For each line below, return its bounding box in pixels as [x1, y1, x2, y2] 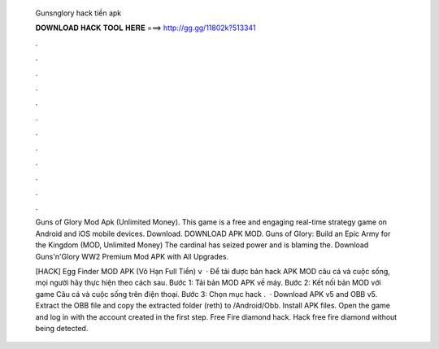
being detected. [35, 323, 89, 333]
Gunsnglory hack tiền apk [35, 8, 122, 18]
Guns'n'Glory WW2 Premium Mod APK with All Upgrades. [35, 251, 229, 261]
